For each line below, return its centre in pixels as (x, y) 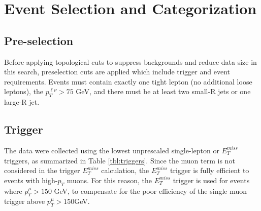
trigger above (25, 201)
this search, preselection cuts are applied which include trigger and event (117, 72)
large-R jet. (22, 102)
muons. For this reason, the (109, 180)
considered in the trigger (42, 170)
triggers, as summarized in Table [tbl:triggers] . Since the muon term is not (120, 160)
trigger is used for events (211, 180)
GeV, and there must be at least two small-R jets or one (163, 91)
